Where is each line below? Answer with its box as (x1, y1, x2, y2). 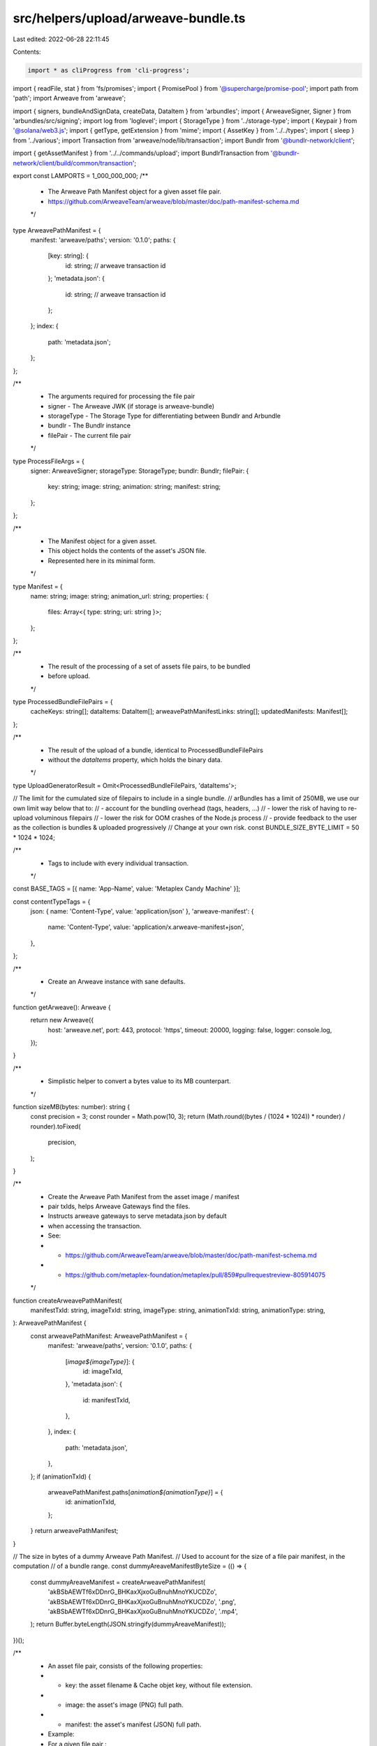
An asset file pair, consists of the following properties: (47, 1661, 203, 1670)
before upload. (47, 672, 91, 680)
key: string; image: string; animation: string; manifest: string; (47, 483, 221, 491)
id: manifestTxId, (82, 1395, 131, 1404)
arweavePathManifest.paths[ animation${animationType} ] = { (47, 1488, 223, 1497)
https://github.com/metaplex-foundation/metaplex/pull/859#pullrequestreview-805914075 (65, 1270, 326, 1279)
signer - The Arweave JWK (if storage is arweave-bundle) (47, 402, 215, 410)
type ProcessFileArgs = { (13, 457, 85, 465)
